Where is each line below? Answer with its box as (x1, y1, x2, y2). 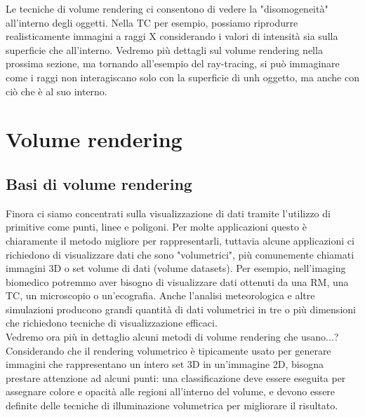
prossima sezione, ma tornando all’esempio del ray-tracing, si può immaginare (6, 56, 340, 71)
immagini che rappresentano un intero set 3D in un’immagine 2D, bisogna (6, 357, 324, 371)
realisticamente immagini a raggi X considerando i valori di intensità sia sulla (6, 29, 338, 43)
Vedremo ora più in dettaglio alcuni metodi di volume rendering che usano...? (6, 329, 339, 344)
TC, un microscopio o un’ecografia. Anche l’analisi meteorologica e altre (6, 288, 315, 303)
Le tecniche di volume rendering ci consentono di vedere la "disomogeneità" (6, 1, 328, 15)
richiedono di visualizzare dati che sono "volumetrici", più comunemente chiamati (6, 247, 354, 261)
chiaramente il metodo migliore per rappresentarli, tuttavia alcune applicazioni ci (6, 233, 354, 247)
